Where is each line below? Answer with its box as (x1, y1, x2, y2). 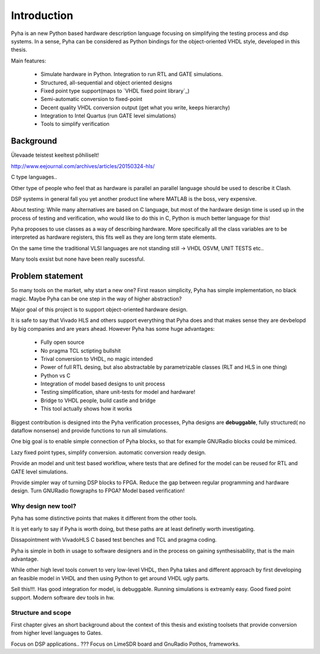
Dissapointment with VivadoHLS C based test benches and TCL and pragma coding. (11, 536, 217, 544)
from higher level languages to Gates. (11, 630, 103, 637)
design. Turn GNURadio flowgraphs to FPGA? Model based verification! (11, 487, 185, 494)
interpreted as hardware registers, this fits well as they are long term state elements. (11, 233, 217, 241)
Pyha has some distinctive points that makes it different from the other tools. (11, 514, 198, 522)
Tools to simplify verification (40, 121, 110, 128)
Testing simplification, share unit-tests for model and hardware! (40, 388, 196, 396)
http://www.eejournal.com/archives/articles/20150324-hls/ (11, 162, 155, 169)
